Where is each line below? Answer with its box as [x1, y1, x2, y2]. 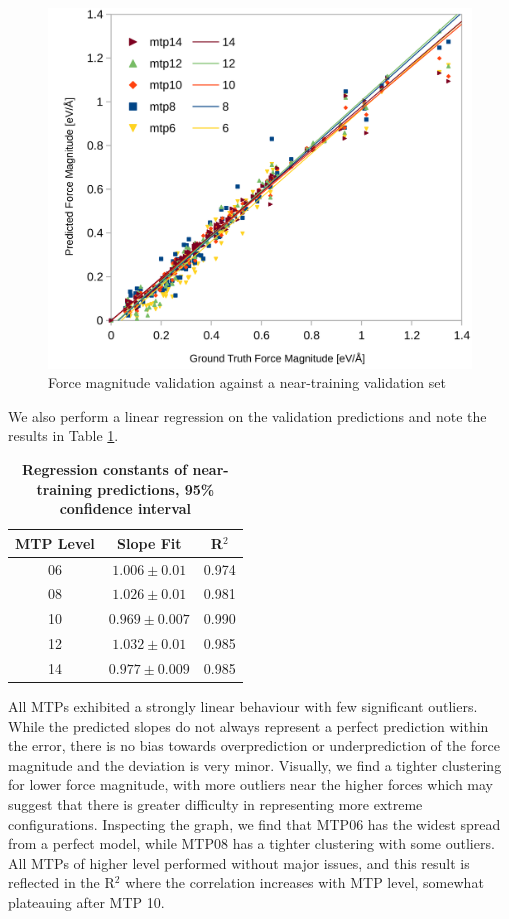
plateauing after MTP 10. [8, 892, 165, 913]
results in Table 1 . [8, 425, 119, 446]
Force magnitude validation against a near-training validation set [48, 372, 446, 393]
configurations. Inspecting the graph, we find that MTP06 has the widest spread [8, 813, 501, 834]
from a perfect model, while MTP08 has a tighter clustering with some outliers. [8, 833, 495, 854]
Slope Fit [117, 532, 182, 553]
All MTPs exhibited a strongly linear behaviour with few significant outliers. [8, 696, 478, 717]
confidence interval [59, 498, 192, 519]
